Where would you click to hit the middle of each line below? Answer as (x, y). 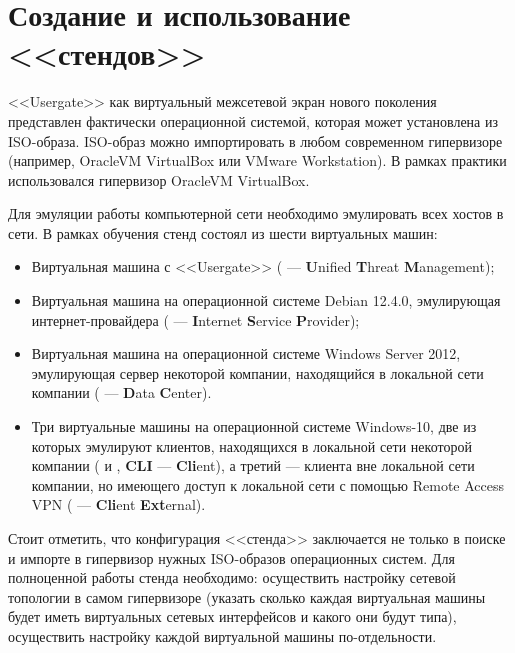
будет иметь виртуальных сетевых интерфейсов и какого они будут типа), (232, 616)
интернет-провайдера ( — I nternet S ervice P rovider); (195, 319)
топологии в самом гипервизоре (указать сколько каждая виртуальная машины (247, 596)
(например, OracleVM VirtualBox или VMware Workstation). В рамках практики (257, 160)
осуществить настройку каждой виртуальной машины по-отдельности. (222, 635)
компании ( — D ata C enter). (121, 392)
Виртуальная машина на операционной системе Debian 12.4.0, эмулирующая (266, 300)
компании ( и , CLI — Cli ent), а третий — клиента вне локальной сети (253, 465)
